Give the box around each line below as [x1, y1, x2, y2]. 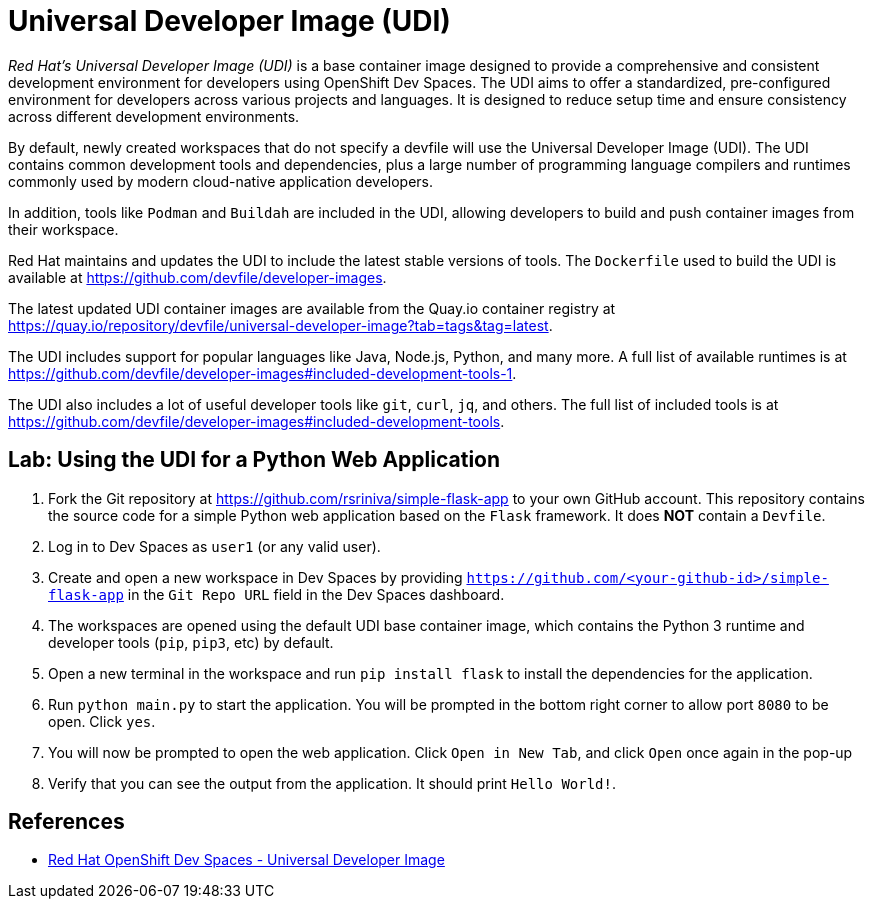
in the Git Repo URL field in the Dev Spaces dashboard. [127, 585, 505, 603]
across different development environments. [8, 107, 300, 125]
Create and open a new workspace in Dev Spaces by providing [48, 568, 463, 586]
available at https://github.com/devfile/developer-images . [8, 268, 387, 286]
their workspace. [8, 220, 119, 238]
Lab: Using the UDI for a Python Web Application [8, 447, 501, 473]
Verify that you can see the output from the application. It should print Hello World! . [48, 774, 617, 792]
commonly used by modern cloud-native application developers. [8, 172, 434, 190]
